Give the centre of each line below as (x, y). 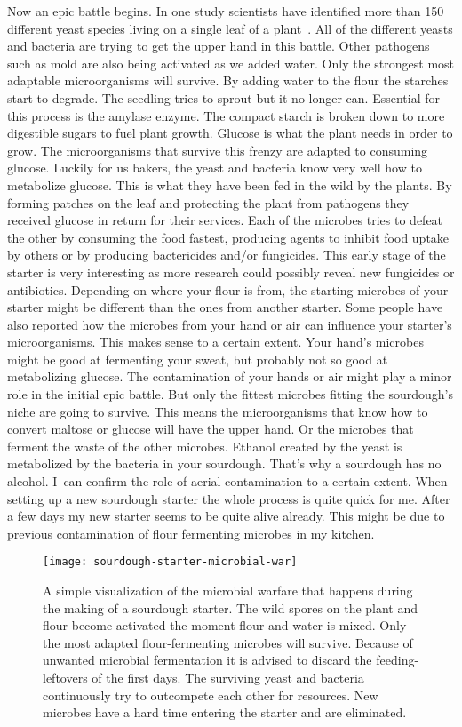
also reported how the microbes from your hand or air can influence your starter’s (230, 324)
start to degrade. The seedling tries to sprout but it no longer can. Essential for (224, 97)
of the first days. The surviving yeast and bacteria (228, 678)
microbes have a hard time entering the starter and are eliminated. (225, 712)
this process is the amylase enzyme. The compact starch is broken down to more (226, 115)
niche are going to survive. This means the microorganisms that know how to (218, 411)
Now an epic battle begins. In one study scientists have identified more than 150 (226, 11)
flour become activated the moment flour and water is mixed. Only (225, 625)
